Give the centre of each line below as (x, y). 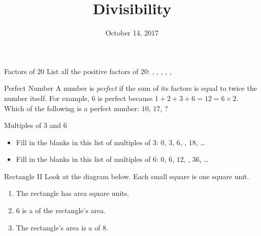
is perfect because (125, 98)
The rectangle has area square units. (73, 193)
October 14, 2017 (132, 33)
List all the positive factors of (92, 71)
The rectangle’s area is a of (58, 227)
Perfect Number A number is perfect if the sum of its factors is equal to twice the (130, 88)
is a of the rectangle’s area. (64, 210)
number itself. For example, (47, 98)
